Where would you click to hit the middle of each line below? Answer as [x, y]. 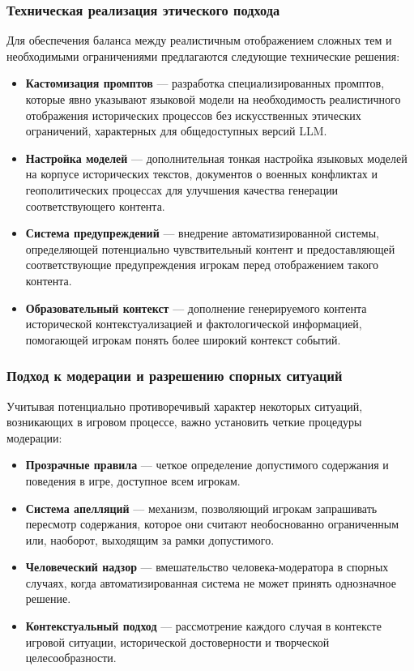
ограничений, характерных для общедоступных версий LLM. [176, 131]
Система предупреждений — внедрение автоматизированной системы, [202, 233]
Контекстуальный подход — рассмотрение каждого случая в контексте [203, 626]
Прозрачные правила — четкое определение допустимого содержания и [207, 465]
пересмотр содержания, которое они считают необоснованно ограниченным [212, 524]
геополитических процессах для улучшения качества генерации [182, 189]
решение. [48, 598]
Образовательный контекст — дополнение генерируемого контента [196, 308]
